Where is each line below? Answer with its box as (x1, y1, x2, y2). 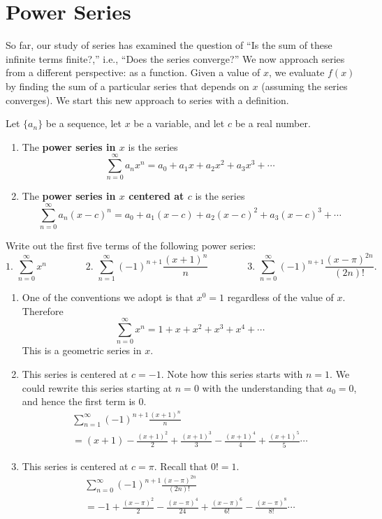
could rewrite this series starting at (22, 380, 172, 395)
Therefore (22, 303, 64, 318)
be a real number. (235, 116, 311, 131)
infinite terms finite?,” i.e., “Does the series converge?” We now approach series (6, 51, 345, 66)
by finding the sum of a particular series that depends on (6, 78, 249, 93)
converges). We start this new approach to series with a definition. (6, 92, 289, 107)
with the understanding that (202, 380, 324, 395)
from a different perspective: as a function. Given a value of (6, 65, 260, 80)
